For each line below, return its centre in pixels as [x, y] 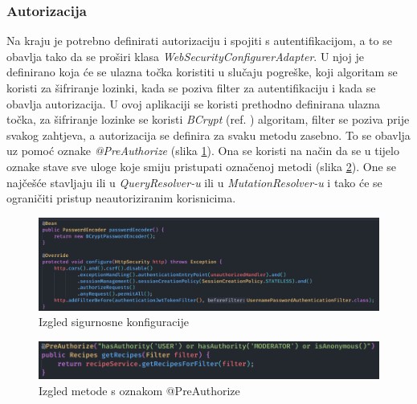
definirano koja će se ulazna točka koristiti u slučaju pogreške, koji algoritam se [202, 72]
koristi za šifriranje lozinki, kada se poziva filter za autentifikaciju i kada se [191, 88]
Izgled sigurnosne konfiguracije [114, 322]
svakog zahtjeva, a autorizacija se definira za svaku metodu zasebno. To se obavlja [208, 135]
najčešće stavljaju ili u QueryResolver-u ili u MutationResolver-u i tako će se [194, 182]
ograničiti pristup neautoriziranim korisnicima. [121, 198]
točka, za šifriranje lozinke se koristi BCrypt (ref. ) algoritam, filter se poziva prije [208, 119]
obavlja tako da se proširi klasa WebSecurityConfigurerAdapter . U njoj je [185, 56]
